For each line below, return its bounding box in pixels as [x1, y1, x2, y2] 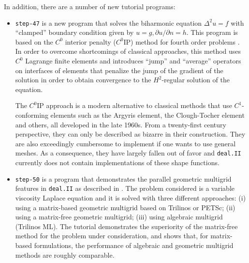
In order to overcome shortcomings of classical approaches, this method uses [15, 46, 241, 56]
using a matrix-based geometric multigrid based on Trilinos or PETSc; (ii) [15, 202, 235, 212]
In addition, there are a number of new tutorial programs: [4, 1, 176, 11]
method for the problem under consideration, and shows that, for [15, 231, 208, 241]
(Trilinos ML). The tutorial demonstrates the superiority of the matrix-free [15, 221, 238, 231]
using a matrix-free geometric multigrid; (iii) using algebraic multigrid [15, 212, 223, 222]
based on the [15, 36, 53, 46]
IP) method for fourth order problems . [123, 36, 240, 46]
